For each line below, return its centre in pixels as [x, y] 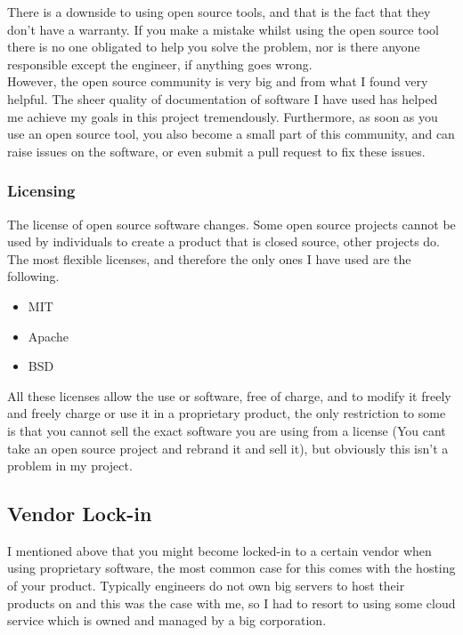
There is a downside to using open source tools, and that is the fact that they [219, 12]
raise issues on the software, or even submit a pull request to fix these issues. [216, 151]
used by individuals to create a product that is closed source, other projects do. [223, 241]
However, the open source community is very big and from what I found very [218, 81]
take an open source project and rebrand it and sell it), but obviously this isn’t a [228, 448]
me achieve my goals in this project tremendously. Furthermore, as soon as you [223, 116]
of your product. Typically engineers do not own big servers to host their [206, 586]
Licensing [41, 191]
